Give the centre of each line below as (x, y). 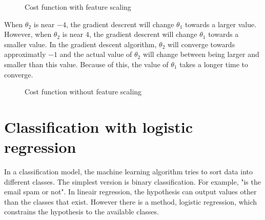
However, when (28, 34)
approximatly (25, 54)
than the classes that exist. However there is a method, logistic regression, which (131, 201)
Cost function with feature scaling (78, 7)
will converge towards (201, 44)
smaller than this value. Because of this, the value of (86, 64)
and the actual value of (96, 54)
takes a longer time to (214, 64)
